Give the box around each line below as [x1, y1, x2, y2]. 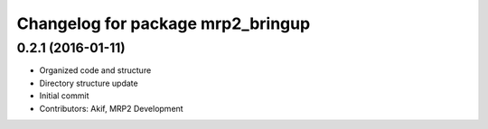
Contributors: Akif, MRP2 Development [39, 103, 184, 114]
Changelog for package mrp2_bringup [16, 14, 311, 33]
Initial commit [39, 90, 89, 101]
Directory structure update [39, 78, 139, 88]
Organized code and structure [39, 65, 152, 76]
